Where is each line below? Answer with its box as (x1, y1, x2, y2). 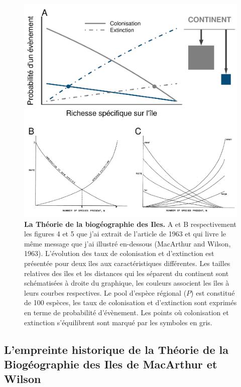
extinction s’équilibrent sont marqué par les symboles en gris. (24, 317, 212, 327)
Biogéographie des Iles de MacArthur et (4, 356, 217, 371)
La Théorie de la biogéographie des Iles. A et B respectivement (24, 218, 236, 229)
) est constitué (191, 287, 235, 298)
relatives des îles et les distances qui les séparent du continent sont (24, 268, 229, 278)
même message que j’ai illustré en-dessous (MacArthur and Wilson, (24, 238, 231, 248)
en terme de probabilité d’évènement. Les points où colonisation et (24, 307, 229, 317)
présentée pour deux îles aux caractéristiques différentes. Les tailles (24, 257, 230, 268)
